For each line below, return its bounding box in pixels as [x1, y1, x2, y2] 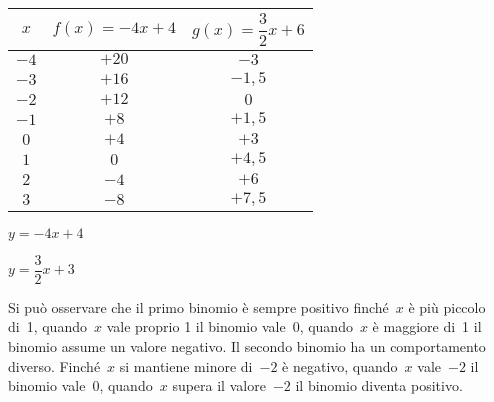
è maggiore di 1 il [372, 316, 482, 337]
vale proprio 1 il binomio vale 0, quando [106, 316, 353, 337]
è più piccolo [408, 296, 486, 317]
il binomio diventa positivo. [295, 375, 463, 396]
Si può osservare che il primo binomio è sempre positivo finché [8, 296, 389, 317]
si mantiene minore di [119, 355, 253, 376]
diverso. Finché [8, 355, 101, 376]
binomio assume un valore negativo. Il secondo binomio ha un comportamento [8, 336, 486, 357]
